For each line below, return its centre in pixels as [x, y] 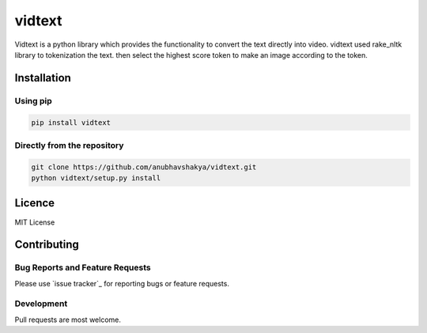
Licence [35, 203]
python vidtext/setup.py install [96, 178]
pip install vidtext [71, 122]
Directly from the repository [69, 145]
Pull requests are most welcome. [68, 320]
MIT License [35, 222]
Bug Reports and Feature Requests [83, 267]
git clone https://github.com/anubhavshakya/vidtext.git [144, 167]
